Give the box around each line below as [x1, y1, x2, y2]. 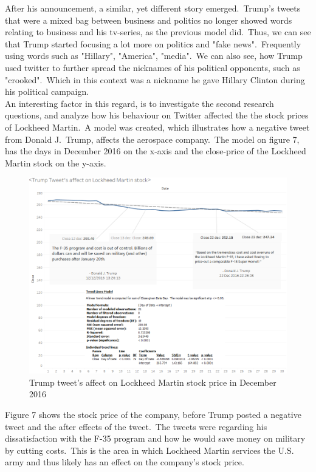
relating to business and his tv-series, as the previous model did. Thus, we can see [5, 26, 311, 38]
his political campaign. [5, 85, 89, 98]
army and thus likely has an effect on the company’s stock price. [5, 456, 244, 468]
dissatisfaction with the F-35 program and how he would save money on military [5, 432, 306, 445]
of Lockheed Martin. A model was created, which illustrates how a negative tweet [5, 120, 310, 133]
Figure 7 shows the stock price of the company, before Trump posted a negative [5, 408, 301, 421]
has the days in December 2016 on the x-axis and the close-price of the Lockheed [5, 145, 306, 157]
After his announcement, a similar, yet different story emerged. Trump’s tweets [5, 2, 301, 14]
